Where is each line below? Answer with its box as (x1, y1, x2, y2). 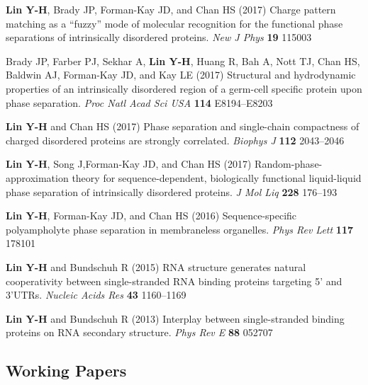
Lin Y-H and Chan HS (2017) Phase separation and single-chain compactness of (6, 119, 359, 134)
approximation (6, 170, 69, 185)
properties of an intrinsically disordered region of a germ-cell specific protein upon (6, 81, 362, 96)
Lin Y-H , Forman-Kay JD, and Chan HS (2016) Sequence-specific (6, 208, 297, 223)
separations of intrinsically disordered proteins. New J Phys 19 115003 (6, 30, 312, 45)
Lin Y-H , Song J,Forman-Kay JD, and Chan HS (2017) (6, 156, 252, 171)
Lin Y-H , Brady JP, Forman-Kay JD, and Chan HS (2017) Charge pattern (6, 2, 336, 16)
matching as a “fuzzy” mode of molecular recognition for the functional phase (6, 16, 343, 30)
